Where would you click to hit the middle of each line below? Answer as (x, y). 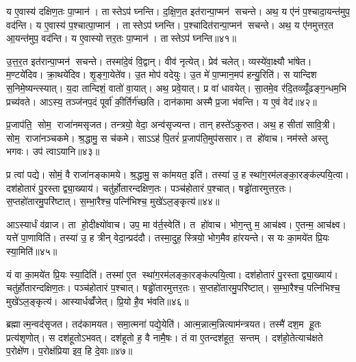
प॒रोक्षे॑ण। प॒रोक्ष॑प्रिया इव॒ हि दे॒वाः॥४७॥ (69, 351)
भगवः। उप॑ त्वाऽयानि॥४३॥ (53, 151)
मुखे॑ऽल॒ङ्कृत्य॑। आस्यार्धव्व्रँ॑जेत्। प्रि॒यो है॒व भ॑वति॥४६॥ (98, 301)
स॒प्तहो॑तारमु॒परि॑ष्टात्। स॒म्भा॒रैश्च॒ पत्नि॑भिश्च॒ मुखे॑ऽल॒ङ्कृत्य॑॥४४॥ (113, 201)
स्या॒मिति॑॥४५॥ (32, 251)
